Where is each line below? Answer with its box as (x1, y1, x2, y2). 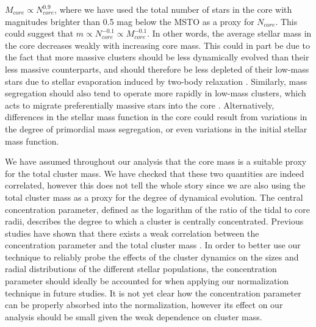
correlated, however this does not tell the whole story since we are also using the (5, 179, 306, 192)
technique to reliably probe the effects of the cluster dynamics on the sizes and (5, 250, 299, 263)
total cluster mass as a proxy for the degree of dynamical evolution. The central (5, 190, 303, 203)
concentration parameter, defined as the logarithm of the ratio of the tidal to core (5, 203, 311, 215)
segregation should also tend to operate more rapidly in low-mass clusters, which (5, 87, 306, 99)
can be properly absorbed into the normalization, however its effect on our (5, 298, 283, 311)
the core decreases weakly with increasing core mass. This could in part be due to (5, 38, 310, 51)
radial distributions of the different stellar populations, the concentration (5, 262, 277, 275)
